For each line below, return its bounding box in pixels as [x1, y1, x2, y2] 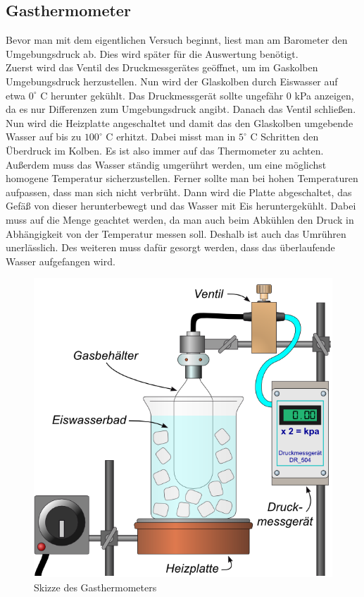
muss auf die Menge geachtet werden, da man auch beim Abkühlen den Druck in [6, 212, 354, 227]
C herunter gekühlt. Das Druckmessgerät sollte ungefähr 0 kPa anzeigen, [40, 88, 354, 102]
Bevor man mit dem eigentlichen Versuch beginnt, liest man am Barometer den [6, 32, 348, 47]
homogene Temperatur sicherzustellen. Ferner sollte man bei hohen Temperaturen [6, 171, 358, 186]
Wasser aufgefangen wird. [6, 253, 115, 268]
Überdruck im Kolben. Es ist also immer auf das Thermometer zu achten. [6, 143, 324, 157]
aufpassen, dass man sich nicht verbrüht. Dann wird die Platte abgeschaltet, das [6, 184, 352, 199]
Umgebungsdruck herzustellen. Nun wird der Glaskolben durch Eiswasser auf [6, 73, 338, 88]
